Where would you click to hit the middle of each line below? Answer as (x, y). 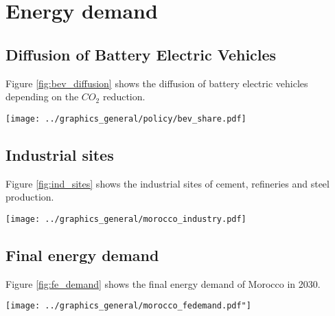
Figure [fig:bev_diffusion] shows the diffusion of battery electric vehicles (157, 83)
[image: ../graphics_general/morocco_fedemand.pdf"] (128, 306)
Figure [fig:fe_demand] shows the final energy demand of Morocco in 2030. (163, 283)
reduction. (124, 97)
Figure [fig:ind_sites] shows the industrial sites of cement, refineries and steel (167, 183)
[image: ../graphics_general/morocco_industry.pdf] (126, 219)
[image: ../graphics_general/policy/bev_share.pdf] (126, 118)
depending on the (42, 97)
